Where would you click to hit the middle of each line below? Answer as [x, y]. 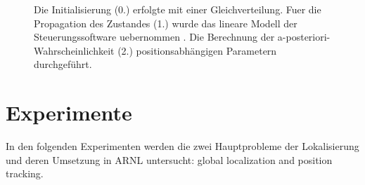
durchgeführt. [63, 64]
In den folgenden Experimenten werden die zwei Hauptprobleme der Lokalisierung [182, 146]
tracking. [25, 173]
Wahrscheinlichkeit [74, 50]
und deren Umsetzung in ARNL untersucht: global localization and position [169, 159]
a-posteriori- [304, 37]
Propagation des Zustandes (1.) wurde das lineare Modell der [166, 23]
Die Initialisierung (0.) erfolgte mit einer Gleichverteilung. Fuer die [178, 9]
